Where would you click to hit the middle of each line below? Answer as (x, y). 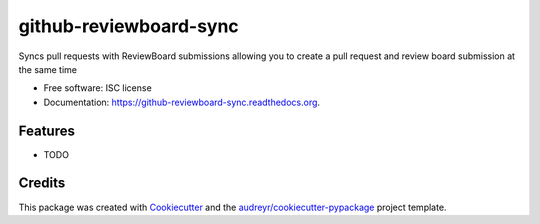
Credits (42, 183)
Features (46, 130)
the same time (47, 69)
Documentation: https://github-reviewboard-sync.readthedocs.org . (181, 102)
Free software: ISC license (97, 88)
